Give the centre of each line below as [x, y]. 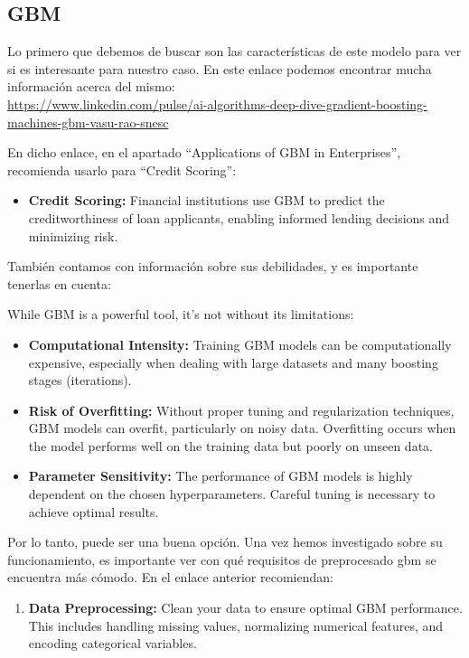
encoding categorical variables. [113, 643]
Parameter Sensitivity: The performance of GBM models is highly [220, 476]
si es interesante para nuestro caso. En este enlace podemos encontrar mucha [220, 68]
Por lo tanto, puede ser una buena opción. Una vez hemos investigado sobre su [225, 542]
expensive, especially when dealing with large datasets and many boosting [233, 362]
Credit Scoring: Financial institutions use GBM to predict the [206, 200]
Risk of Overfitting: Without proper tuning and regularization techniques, [241, 410]
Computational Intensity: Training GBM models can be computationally [240, 344]
